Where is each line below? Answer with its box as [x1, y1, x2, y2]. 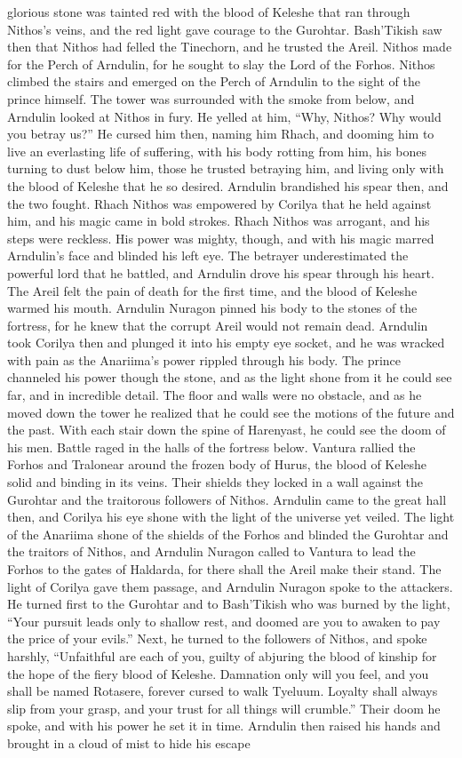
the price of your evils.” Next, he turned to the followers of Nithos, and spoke [7, 629, 427, 648]
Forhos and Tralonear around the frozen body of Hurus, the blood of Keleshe [7, 455, 427, 474]
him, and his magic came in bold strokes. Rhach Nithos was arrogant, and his [7, 211, 430, 230]
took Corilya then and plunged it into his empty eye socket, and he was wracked [7, 333, 445, 352]
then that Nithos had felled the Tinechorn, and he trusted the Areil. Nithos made [7, 37, 452, 56]
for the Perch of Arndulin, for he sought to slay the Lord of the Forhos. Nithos [7, 54, 435, 73]
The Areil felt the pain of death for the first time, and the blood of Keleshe [7, 281, 418, 299]
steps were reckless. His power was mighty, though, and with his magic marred [7, 228, 434, 247]
